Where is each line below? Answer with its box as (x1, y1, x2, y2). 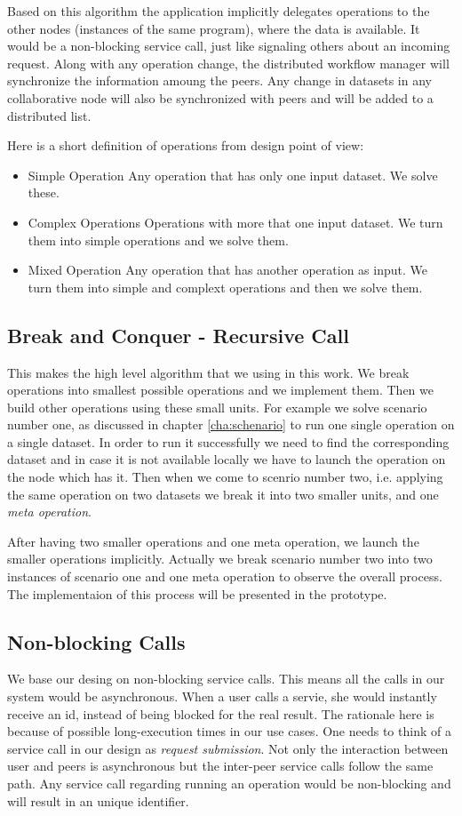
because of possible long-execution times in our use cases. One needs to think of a (7, 722, 451, 740)
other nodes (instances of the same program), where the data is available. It (7, 19, 420, 37)
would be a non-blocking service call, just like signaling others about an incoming (7, 36, 450, 55)
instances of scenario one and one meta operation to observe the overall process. (7, 567, 442, 586)
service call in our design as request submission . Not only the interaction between (7, 739, 449, 757)
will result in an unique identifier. (7, 791, 189, 810)
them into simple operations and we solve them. (28, 230, 289, 249)
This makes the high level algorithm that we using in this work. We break (7, 363, 410, 381)
